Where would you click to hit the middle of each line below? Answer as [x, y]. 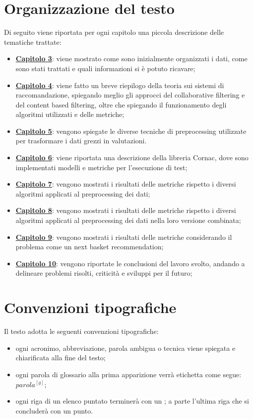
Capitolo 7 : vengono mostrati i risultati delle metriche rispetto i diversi [126, 184]
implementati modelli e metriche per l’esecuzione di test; [101, 167]
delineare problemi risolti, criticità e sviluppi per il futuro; [104, 273]
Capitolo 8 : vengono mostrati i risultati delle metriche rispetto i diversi [126, 210]
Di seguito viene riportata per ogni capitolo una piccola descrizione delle [114, 32]
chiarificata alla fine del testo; [61, 358]
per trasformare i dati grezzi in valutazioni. [81, 141]
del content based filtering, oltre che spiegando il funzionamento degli [121, 104]
